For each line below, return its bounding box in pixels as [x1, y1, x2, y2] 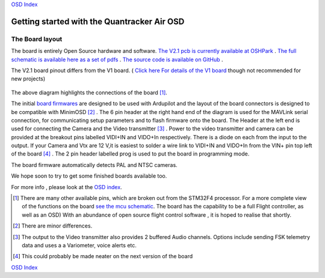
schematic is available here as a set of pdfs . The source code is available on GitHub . [11, 56, 223, 63]
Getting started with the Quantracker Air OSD [11, 16, 185, 26]
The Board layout [11, 35, 63, 43]
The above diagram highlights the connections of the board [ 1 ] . [11, 89, 168, 96]
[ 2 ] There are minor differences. [13, 222, 93, 229]
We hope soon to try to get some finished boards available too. [11, 172, 167, 180]
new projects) [11, 75, 46, 82]
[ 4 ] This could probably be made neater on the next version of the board [13, 253, 193, 260]
